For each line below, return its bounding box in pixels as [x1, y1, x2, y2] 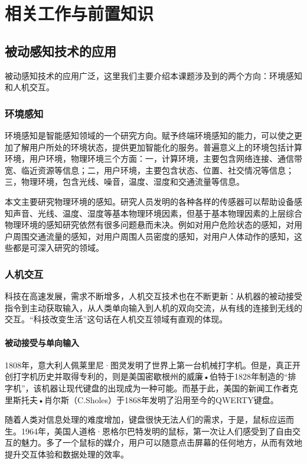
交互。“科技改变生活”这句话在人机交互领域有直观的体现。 [5, 313, 228, 325]
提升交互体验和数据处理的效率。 [5, 447, 129, 460]
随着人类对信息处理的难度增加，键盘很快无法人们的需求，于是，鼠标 [5, 413, 269, 426]
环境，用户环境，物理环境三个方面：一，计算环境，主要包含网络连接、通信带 [5, 152, 302, 165]
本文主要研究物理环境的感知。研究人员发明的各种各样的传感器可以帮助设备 [5, 195, 294, 207]
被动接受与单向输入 [5, 336, 79, 348]
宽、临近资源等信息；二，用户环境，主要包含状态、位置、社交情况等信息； [5, 164, 294, 176]
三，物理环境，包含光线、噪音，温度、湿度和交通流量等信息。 [5, 175, 244, 188]
